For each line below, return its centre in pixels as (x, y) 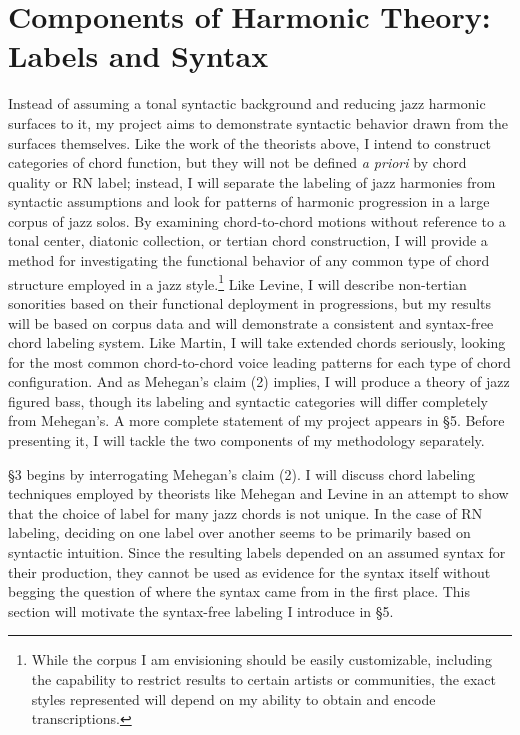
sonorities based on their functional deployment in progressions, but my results (250, 302)
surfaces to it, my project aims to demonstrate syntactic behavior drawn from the (258, 122)
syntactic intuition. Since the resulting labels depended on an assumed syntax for (257, 552)
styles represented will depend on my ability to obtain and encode (233, 698)
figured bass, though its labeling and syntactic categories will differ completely (248, 400)
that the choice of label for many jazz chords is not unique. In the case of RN (245, 512)
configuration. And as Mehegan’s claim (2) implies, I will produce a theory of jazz (259, 381)
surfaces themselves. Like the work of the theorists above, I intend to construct (250, 142)
